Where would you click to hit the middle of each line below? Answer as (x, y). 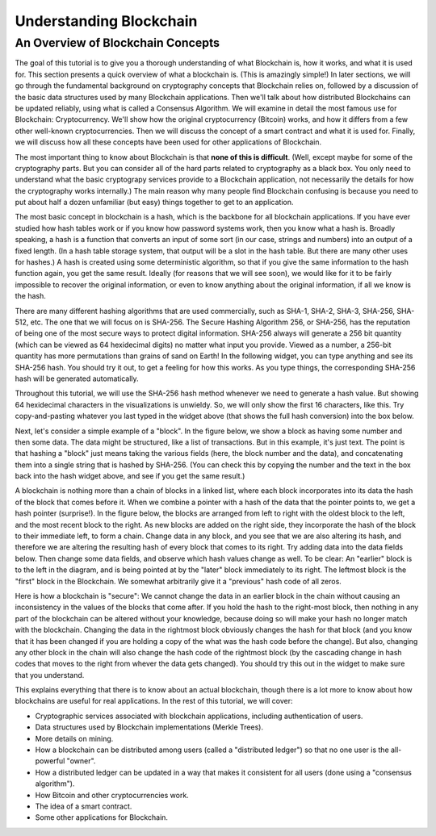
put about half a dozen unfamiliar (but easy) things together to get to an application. (154, 203)
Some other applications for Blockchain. (102, 817)
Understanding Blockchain (106, 21)
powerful (50, 761)
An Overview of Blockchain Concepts (117, 43)
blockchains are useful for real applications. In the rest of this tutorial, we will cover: (154, 701)
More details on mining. (74, 738)
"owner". (81, 761)
